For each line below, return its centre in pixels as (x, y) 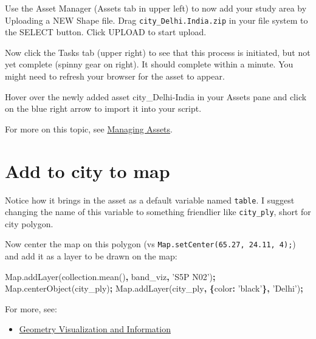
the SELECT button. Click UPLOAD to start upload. (106, 32)
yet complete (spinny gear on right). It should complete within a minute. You (149, 64)
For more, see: (31, 308)
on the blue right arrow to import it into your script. (103, 108)
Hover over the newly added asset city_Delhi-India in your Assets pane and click (156, 96)
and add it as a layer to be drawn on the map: (91, 256)
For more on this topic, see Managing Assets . (89, 128)
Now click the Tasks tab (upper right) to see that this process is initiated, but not (158, 52)
